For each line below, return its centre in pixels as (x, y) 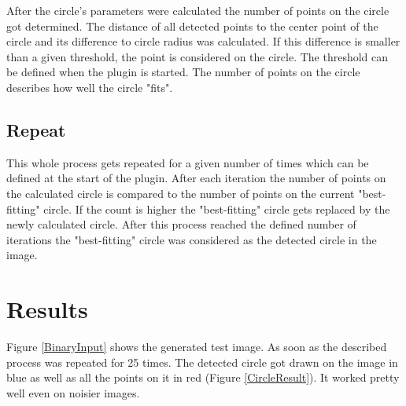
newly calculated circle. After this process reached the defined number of (181, 224)
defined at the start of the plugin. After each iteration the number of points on (196, 178)
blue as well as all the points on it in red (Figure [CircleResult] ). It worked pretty (203, 377)
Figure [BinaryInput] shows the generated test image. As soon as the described (197, 347)
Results (47, 309)
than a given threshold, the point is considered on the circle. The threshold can (197, 56)
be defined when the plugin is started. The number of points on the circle (183, 72)
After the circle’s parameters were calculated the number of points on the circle (198, 10)
